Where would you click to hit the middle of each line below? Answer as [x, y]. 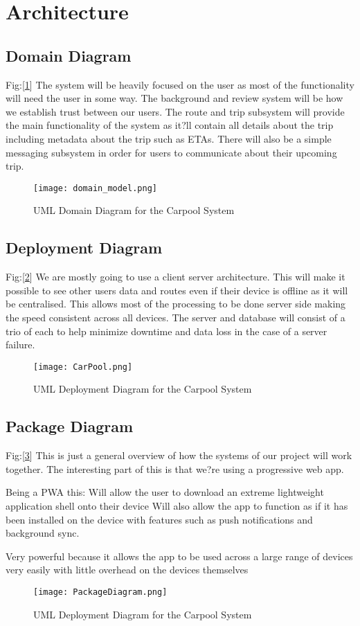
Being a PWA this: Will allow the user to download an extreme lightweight [165, 492]
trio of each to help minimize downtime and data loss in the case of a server [166, 331]
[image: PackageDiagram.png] [100, 592]
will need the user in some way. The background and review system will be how [174, 98]
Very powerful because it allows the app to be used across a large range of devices [179, 556]
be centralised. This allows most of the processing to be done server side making [176, 304]
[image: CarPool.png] [83, 367]
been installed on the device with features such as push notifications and [159, 519]
